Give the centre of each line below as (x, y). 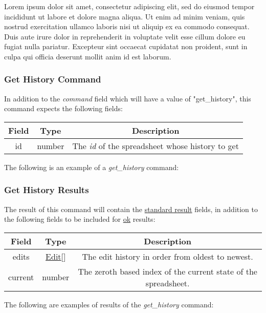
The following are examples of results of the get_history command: (109, 304)
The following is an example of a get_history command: (92, 167)
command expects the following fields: (63, 108)
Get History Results (47, 190)
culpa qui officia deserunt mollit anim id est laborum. (88, 56)
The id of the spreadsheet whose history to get (156, 145)
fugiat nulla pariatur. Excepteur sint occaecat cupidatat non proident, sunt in (126, 46)
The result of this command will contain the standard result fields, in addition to (131, 209)
